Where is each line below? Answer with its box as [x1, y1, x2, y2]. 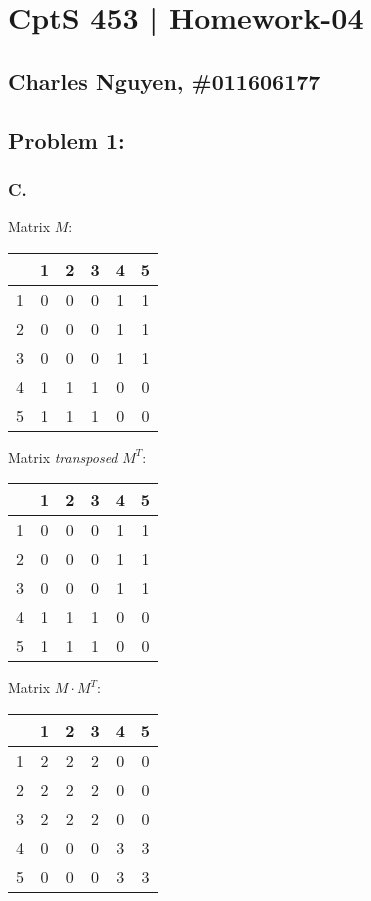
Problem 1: [8, 124, 125, 155]
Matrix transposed [8, 446, 118, 467]
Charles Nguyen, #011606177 [8, 65, 321, 96]
